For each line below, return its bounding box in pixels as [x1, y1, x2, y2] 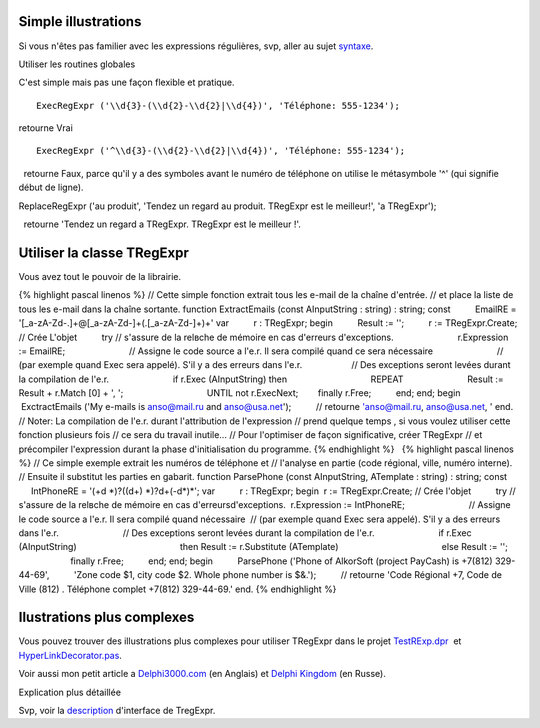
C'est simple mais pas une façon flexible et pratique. [18, 76, 235, 89]
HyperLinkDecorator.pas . [18, 649, 122, 661]
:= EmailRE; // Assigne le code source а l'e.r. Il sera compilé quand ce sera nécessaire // [18, 345, 504, 357]
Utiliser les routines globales [18, 58, 136, 70]
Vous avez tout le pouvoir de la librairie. [18, 270, 182, 282]
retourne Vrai [18, 122, 74, 134]
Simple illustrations [18, 13, 142, 30]
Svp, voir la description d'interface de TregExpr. [18, 705, 216, 716]
